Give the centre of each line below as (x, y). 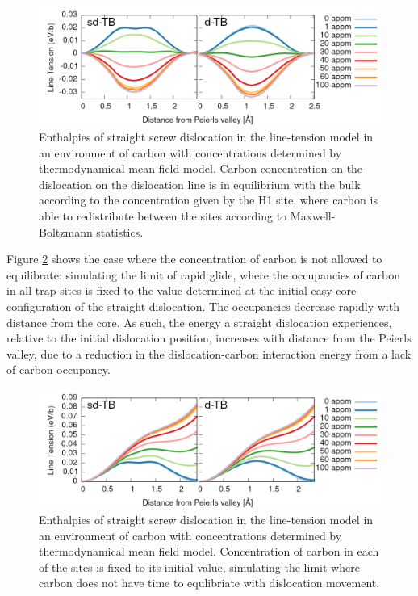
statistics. (120, 231)
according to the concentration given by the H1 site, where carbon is (208, 200)
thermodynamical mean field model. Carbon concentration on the (201, 168)
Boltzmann (66, 231)
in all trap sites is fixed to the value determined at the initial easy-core (182, 290)
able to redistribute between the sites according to (163, 215)
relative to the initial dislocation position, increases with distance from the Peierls (209, 338)
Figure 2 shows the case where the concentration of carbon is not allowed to (194, 259)
